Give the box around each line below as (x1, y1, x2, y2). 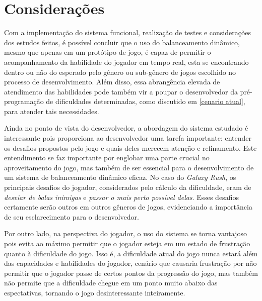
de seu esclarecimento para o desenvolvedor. (4, 211, 139, 222)
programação (4, 96, 44, 107)
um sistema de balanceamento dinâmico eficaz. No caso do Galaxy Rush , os (4, 172, 236, 182)
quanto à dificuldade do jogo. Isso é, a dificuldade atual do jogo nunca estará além (4, 248, 258, 258)
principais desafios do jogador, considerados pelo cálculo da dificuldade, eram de (4, 182, 251, 192)
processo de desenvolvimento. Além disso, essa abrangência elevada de (4, 76, 220, 87)
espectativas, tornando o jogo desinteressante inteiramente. (4, 287, 185, 297)
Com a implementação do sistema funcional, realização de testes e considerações (4, 27, 251, 38)
